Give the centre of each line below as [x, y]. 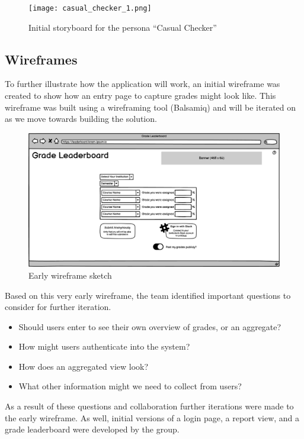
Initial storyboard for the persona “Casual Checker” [123, 27]
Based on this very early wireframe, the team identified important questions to [148, 295]
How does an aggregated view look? [84, 366]
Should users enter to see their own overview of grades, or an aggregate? [150, 326]
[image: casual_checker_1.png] [90, 8]
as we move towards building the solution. [81, 119]
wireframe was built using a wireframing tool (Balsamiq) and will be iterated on [151, 107]
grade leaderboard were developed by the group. [92, 429]
